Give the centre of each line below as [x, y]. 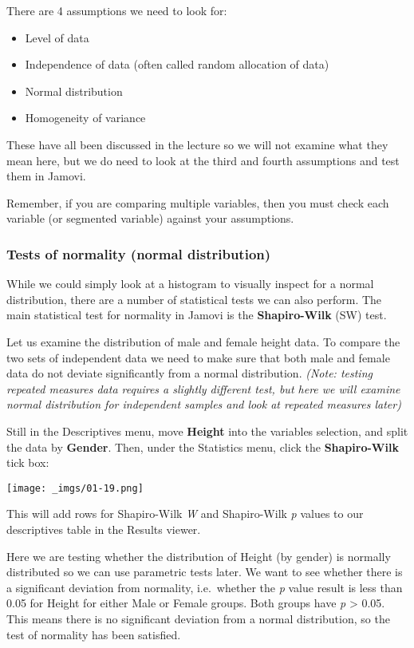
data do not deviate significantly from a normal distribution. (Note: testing [189, 373]
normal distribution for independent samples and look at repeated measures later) [204, 404]
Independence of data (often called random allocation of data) [177, 64]
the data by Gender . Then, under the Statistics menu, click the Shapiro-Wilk [203, 446]
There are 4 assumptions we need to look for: [117, 10]
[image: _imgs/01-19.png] [75, 488]
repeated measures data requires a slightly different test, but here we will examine [203, 388]
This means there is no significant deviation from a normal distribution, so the [198, 618]
